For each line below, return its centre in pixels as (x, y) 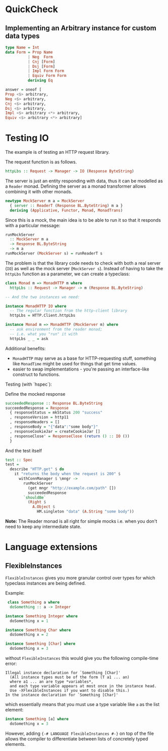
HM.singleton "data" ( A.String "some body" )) (86, 512)
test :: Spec (19, 460)
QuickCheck (32, 9)
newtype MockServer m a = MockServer (45, 201)
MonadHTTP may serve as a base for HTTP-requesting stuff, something (84, 358)
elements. (16, 744)
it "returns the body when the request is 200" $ (68, 474)
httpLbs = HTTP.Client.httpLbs (43, 316)
